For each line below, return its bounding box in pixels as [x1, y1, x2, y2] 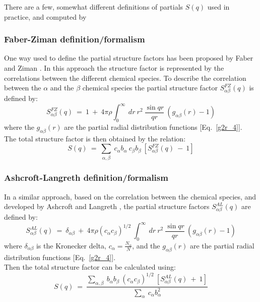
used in [207, 2, 230, 12]
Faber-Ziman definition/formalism [4, 33, 145, 45]
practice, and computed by [4, 11, 87, 22]
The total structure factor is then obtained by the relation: [4, 133, 186, 143]
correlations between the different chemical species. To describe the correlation [4, 72, 246, 83]
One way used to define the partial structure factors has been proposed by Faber [4, 53, 253, 63]
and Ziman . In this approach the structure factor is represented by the [4, 63, 224, 73]
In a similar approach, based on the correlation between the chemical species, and [4, 191, 256, 202]
